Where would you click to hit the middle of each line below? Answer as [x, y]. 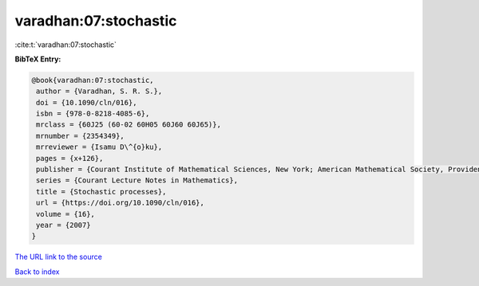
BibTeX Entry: [38, 59]
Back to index [37, 272]
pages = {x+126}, [70, 158]
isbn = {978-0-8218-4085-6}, [93, 114]
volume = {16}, [66, 214]
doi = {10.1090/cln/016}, [87, 102]
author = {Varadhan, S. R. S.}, [99, 91]
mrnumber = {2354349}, [81, 136]
